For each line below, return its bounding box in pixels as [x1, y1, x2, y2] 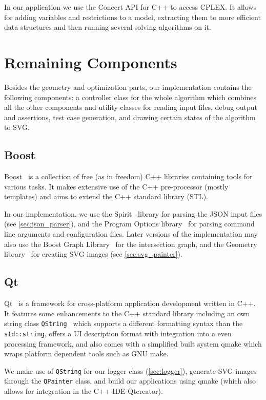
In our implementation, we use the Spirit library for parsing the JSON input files [4, 208, 262, 219]
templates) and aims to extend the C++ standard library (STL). [4, 191, 209, 202]
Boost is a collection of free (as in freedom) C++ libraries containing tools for [4, 171, 253, 182]
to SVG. [4, 122, 30, 132]
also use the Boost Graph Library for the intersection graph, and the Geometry [4, 238, 257, 249]
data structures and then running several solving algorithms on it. [4, 22, 211, 32]
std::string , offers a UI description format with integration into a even [4, 328, 232, 338]
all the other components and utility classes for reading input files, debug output [4, 102, 258, 112]
